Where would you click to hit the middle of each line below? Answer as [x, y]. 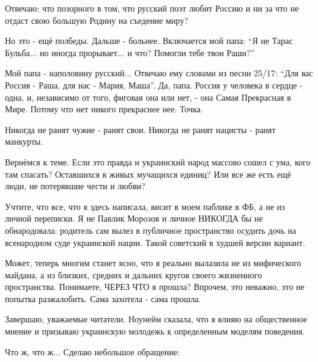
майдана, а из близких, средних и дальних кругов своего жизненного [134, 274]
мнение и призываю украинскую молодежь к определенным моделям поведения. [155, 331]
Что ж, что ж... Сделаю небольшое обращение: [92, 351]
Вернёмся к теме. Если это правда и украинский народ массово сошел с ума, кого [158, 161]
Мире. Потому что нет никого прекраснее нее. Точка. [104, 109]
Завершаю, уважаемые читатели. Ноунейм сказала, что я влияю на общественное [156, 319]
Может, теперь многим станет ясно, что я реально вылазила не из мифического [153, 263]
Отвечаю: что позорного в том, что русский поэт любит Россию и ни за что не [152, 8]
